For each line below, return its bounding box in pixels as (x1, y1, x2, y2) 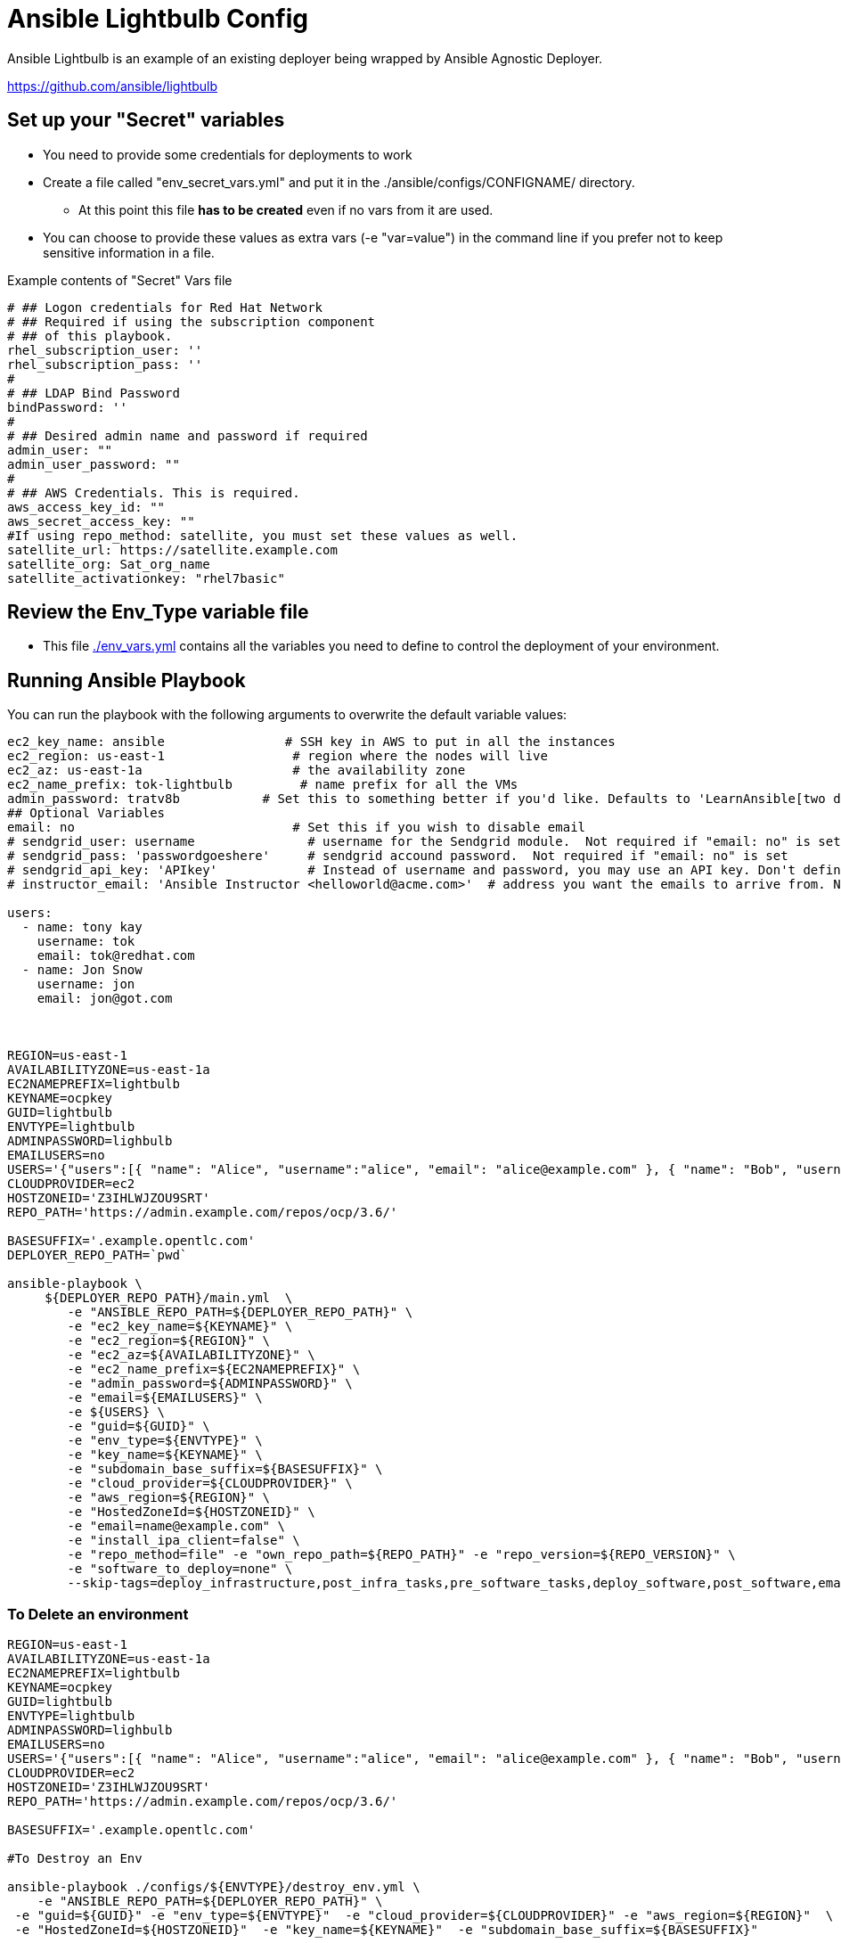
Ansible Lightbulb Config (7, 4, 308, 34)
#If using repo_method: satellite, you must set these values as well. (7, 528, 518, 543)
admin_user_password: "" (7, 456, 180, 471)
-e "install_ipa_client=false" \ (67, 1533, 300, 1548)
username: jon (37, 977, 135, 992)
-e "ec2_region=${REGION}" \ (67, 1333, 271, 1349)
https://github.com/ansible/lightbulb (7, 78, 218, 94)
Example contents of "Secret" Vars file (7, 272, 233, 288)
